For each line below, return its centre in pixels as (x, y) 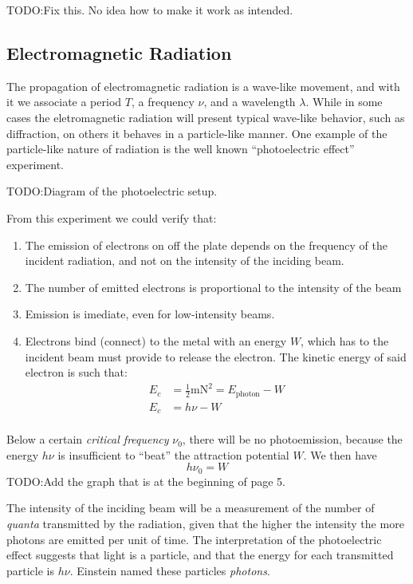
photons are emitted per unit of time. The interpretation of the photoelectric (194, 539)
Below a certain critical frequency (88, 439)
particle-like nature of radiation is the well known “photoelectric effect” (181, 149)
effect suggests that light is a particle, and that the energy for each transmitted (200, 555)
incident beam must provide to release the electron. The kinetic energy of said (216, 356)
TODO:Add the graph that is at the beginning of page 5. (146, 481)
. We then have (340, 454)
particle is (31, 570)
